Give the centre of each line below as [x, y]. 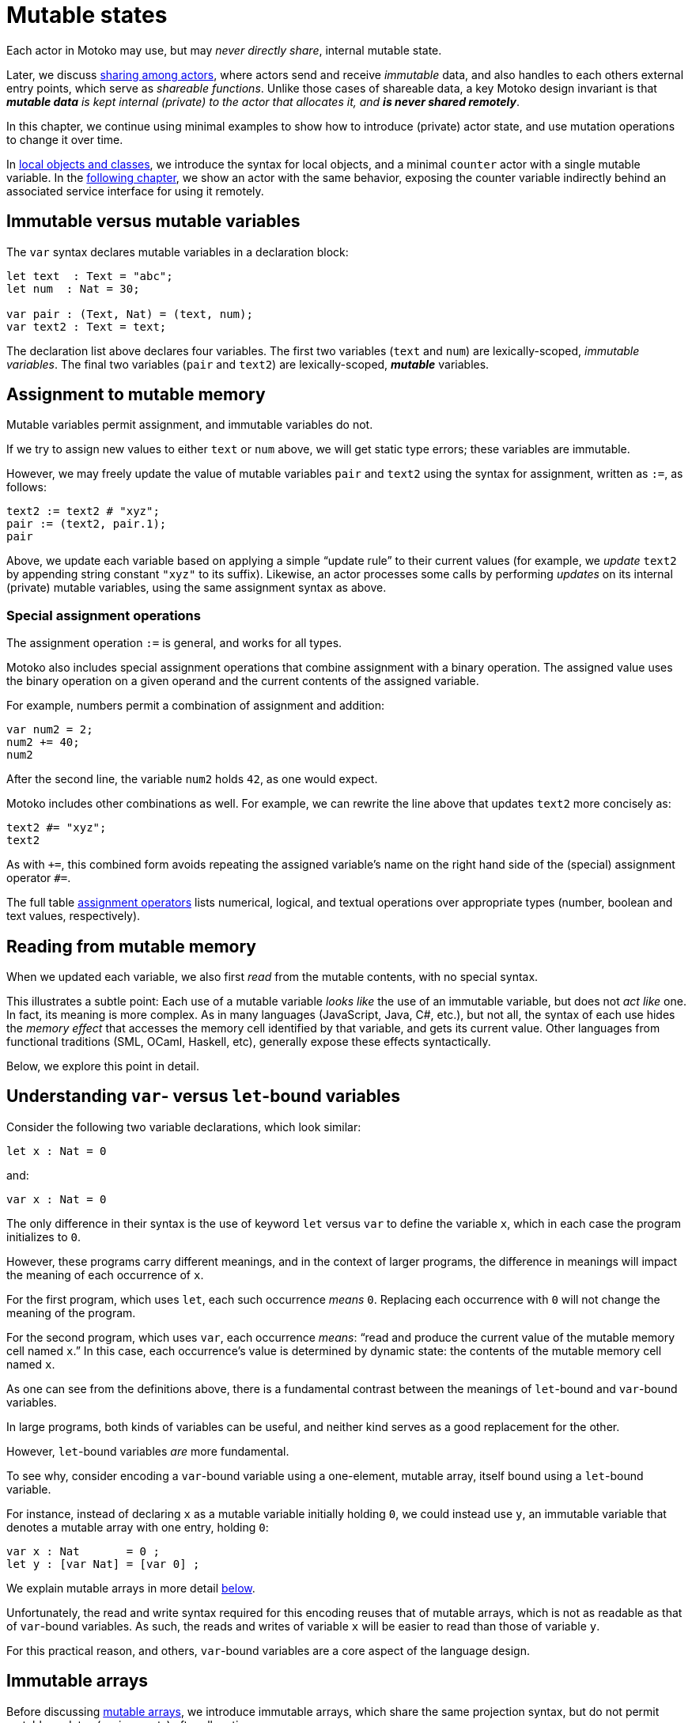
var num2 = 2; [50, 730]
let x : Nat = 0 [57, 1151]
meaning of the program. [71, 1312]
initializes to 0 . [43, 1236]
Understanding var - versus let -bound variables [203, 1096]
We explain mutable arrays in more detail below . [131, 1588]
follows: [26, 487]
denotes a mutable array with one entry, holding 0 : [138, 1527]
